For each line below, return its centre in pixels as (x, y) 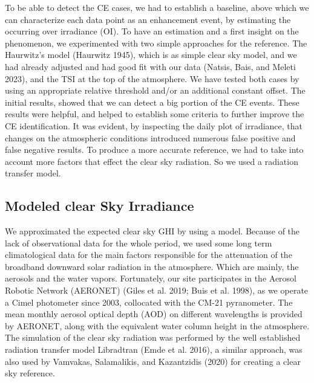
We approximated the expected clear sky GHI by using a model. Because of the (152, 231)
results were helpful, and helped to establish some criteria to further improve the (155, 114)
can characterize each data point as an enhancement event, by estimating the (148, 19)
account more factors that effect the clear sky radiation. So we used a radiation (152, 161)
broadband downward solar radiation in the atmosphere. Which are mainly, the (152, 266)
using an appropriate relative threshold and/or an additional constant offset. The (155, 90)
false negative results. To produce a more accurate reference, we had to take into (154, 150)
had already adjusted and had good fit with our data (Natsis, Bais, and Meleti (150, 66)
